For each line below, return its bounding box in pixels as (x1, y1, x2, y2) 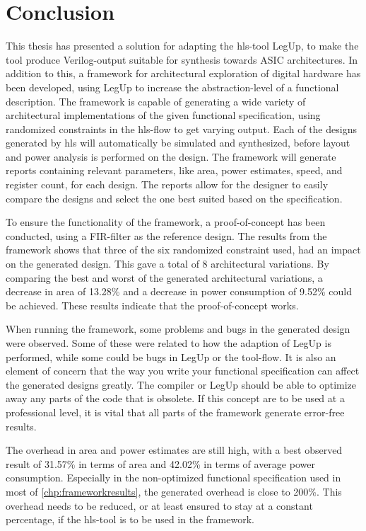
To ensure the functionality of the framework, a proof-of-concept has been (6, 215, 326, 229)
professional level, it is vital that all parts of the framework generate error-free (6, 404, 345, 419)
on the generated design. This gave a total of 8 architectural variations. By (6, 256, 329, 271)
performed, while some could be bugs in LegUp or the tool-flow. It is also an (6, 349, 336, 364)
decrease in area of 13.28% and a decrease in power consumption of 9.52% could (6, 284, 352, 299)
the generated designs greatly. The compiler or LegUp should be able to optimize (6, 377, 357, 392)
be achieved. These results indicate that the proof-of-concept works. (6, 297, 299, 312)
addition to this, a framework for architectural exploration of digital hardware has (6, 66, 361, 81)
